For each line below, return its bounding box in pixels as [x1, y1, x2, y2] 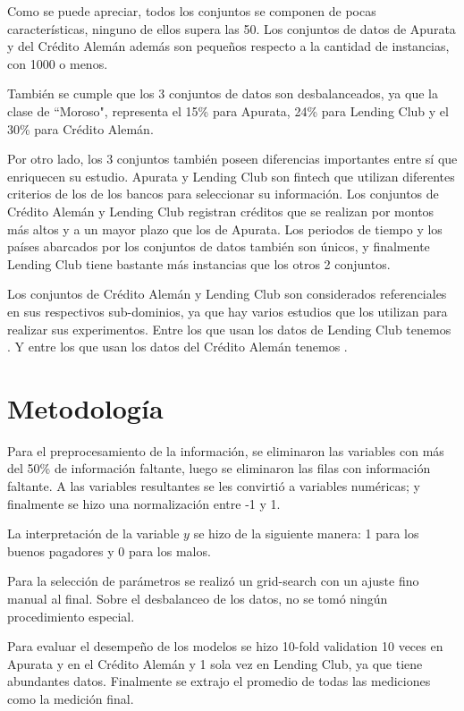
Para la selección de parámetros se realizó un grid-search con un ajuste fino [7, 571, 419, 590]
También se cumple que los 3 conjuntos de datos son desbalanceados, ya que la [7, 84, 438, 103]
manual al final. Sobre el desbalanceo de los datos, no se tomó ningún [7, 588, 388, 607]
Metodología [7, 389, 164, 426]
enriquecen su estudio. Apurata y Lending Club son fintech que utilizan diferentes [7, 166, 455, 185]
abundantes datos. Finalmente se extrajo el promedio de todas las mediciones [7, 672, 431, 690]
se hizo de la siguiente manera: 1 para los [193, 524, 419, 543]
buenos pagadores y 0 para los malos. [7, 541, 211, 560]
